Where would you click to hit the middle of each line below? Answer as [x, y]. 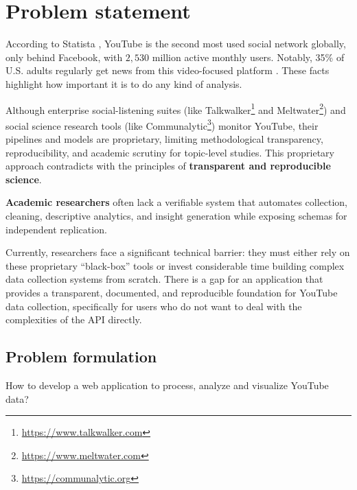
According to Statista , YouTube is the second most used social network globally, [176, 44]
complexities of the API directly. [74, 319]
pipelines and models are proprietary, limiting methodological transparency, [164, 139]
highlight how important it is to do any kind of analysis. [124, 83]
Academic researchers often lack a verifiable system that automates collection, [177, 202]
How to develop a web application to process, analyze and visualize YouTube [167, 385]
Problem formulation [81, 357]
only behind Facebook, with [64, 57]
